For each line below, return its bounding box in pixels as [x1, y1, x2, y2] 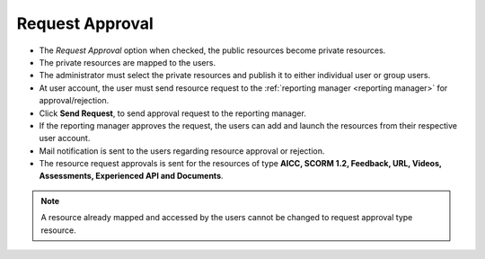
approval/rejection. [39, 95, 110, 106]
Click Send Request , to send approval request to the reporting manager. [39, 108, 307, 119]
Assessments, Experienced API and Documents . [39, 171, 224, 182]
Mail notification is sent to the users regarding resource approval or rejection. [39, 145, 325, 156]
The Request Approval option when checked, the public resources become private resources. [39, 45, 386, 56]
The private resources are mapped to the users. [39, 57, 216, 67]
